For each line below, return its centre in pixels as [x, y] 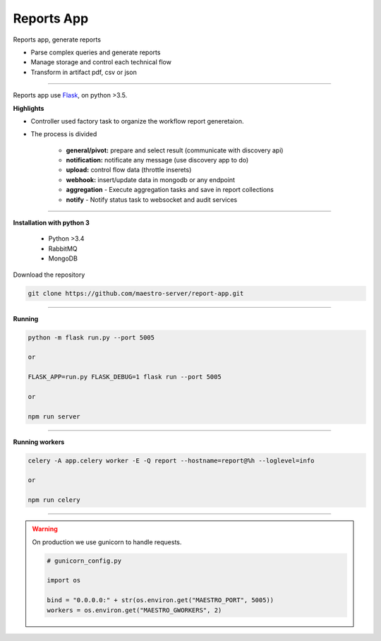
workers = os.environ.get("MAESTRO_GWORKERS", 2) [134, 610]
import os [64, 580]
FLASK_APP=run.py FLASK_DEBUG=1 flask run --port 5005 [125, 377]
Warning [45, 529]
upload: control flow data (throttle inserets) [129, 170]
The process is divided [64, 134]
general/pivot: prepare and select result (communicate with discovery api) [175, 150]
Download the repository [49, 275]
